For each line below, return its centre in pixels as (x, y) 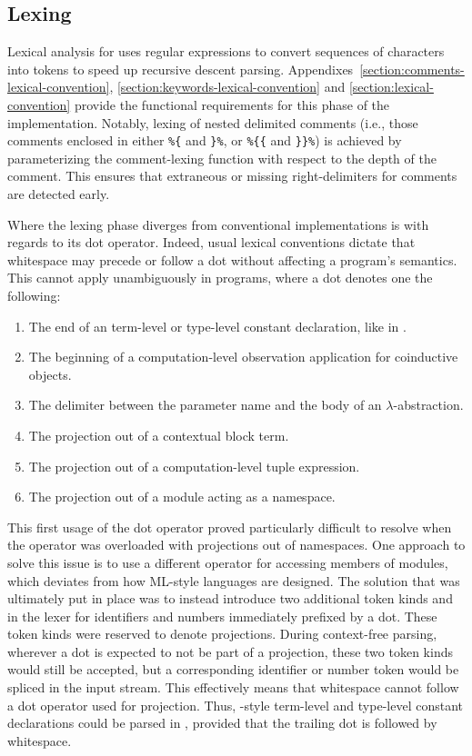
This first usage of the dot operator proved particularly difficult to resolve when (230, 527)
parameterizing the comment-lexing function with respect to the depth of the (222, 158)
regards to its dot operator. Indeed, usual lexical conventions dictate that (211, 242)
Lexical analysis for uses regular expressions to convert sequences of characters (226, 51)
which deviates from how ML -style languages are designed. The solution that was (234, 580)
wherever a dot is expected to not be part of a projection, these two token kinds (230, 651)
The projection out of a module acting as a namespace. (182, 497)
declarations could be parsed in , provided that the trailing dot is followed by (222, 723)
